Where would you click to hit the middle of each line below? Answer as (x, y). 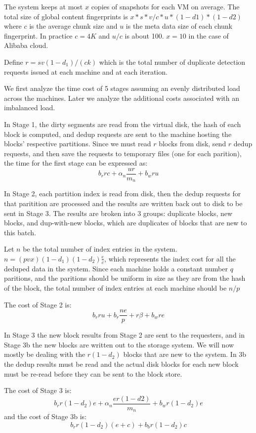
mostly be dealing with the (45, 354)
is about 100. (144, 35)
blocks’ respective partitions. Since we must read (78, 144)
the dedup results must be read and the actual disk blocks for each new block (121, 364)
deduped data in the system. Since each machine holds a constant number (116, 268)
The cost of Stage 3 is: (38, 390)
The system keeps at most (43, 6)
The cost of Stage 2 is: (38, 304)
